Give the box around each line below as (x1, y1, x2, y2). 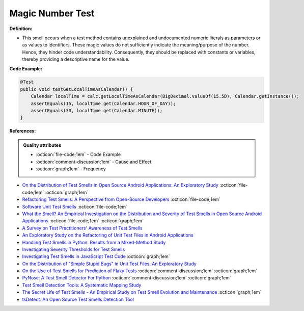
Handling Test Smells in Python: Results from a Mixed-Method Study (22, 239, 166, 245)
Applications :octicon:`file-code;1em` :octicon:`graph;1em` (22, 218, 144, 224)
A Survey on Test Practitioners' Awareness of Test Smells (22, 225, 143, 231)
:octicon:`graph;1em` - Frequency (36, 166, 106, 172)
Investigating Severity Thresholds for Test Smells (22, 246, 125, 252)
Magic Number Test (9, 8, 95, 19)
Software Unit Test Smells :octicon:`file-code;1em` (22, 203, 127, 210)
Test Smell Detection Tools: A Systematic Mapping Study (22, 282, 142, 288)
